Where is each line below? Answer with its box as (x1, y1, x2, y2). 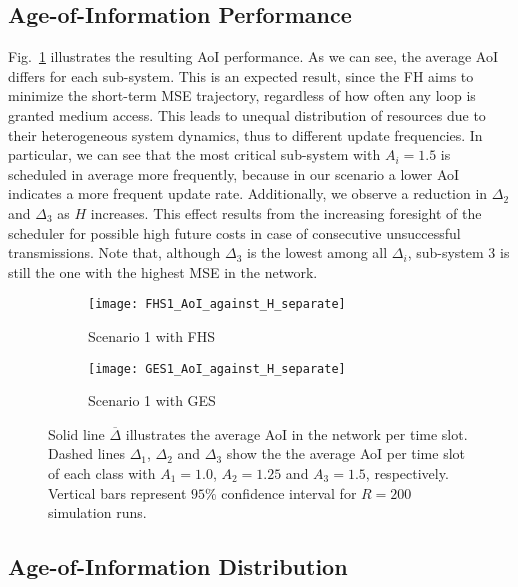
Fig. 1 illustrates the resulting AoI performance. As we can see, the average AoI (8, 46, 498, 67)
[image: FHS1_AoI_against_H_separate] (88, 297, 346, 312)
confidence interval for (221, 482, 357, 503)
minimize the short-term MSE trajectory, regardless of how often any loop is (8, 85, 476, 106)
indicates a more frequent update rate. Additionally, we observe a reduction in (8, 183, 488, 204)
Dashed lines (48, 443, 125, 464)
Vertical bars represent (48, 482, 187, 503)
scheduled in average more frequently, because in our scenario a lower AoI (8, 163, 460, 184)
